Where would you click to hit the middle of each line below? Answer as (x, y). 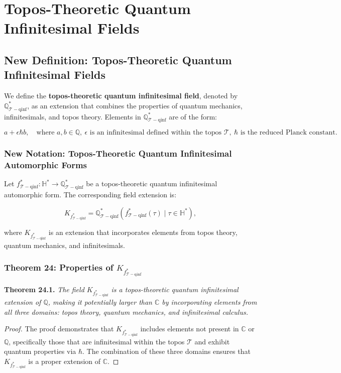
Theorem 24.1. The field (44, 289)
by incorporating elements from (209, 302)
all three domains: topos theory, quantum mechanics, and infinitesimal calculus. (126, 312)
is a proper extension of (65, 361)
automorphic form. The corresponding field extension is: (90, 195)
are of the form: (193, 116)
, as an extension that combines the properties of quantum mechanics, (135, 105)
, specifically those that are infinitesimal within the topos (97, 341)
